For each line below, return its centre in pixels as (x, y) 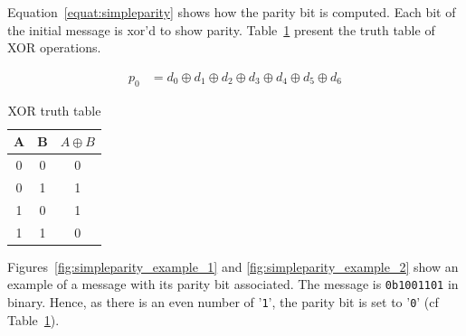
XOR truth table (54, 110)
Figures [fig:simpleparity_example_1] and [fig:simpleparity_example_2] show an (233, 266)
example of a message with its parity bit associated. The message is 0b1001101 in (233, 284)
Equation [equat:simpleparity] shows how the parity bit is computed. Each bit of (232, 12)
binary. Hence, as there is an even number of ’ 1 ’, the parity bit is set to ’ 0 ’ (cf (223, 301)
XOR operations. (54, 47)
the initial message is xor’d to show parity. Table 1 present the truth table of (221, 29)
